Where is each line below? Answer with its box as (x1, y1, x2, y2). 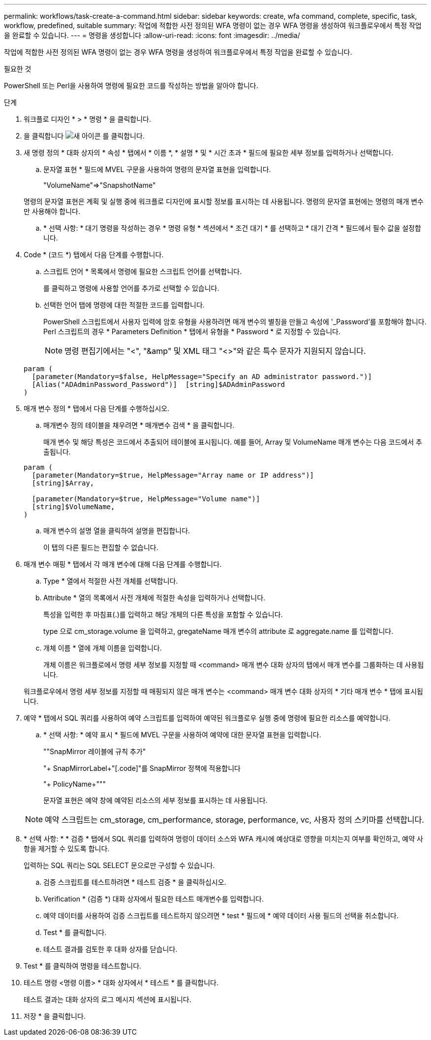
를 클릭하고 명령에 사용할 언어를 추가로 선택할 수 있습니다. (43, 284, 219, 292)
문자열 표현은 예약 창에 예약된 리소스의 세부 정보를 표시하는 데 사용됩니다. (43, 796, 268, 804)
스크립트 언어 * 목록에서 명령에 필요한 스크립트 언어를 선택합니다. (43, 267, 242, 276)
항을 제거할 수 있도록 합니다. (24, 844, 110, 853)
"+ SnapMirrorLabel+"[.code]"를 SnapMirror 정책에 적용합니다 (43, 764, 241, 772)
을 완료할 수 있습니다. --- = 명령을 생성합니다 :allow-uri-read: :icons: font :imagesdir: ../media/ (4, 31, 300, 39)
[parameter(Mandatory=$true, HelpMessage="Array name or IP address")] (31, 471, 314, 479)
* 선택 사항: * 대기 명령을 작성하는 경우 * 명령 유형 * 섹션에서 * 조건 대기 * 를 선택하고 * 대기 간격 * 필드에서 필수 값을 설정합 (43, 224, 421, 232)
